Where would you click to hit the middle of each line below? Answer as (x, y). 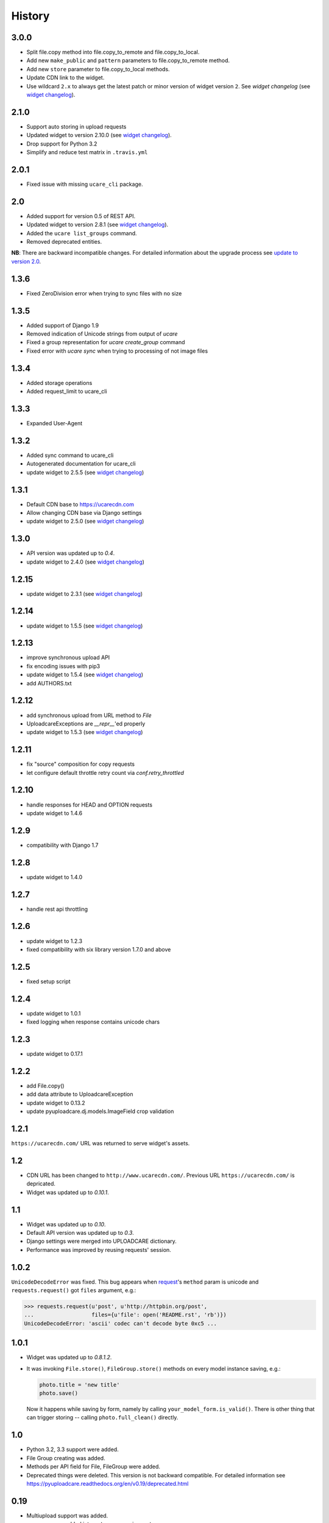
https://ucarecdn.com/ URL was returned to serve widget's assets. (101, 1143)
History (30, 16)
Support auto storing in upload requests (76, 126)
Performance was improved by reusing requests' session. (99, 1249)
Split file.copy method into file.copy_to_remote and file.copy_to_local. (113, 52)
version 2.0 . (26, 261)
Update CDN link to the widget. (65, 78)
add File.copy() (45, 1086)
